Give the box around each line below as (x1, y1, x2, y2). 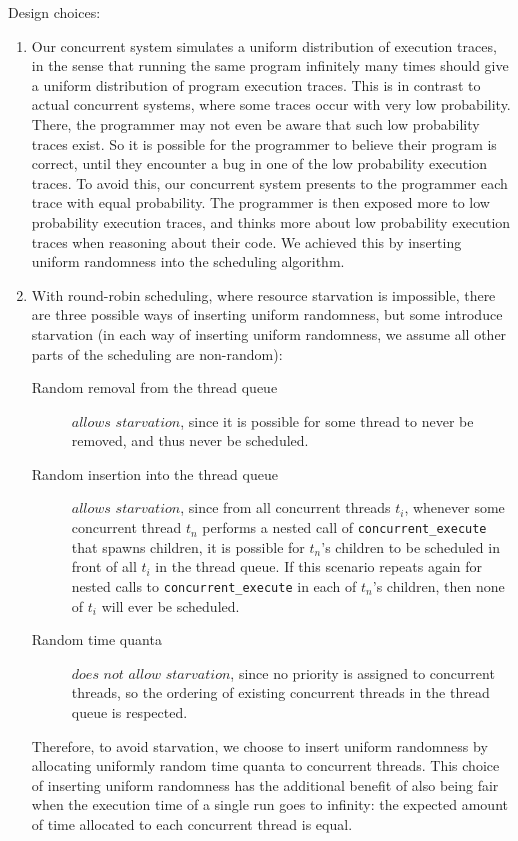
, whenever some (404, 497, 505, 518)
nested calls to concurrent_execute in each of (71, 575, 357, 596)
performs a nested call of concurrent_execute (202, 517, 487, 538)
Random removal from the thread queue (31, 377, 278, 398)
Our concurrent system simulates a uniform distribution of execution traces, (31, 35, 497, 56)
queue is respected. (71, 701, 188, 722)
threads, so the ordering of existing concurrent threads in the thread (71, 682, 490, 703)
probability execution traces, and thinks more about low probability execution (31, 211, 511, 232)
